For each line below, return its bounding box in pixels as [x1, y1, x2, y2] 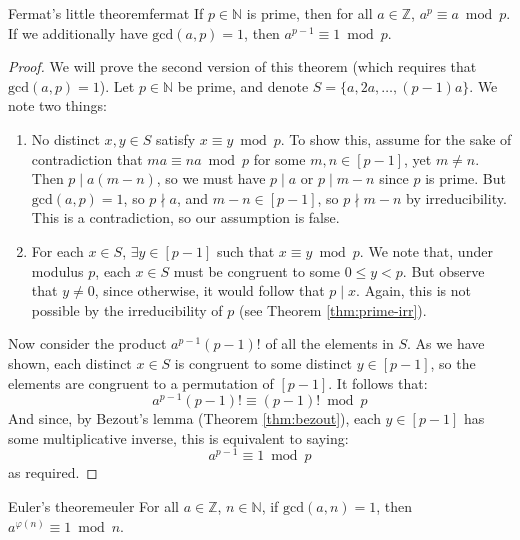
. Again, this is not [356, 280, 471, 301]
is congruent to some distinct [174, 352, 353, 373]
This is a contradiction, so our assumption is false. [31, 207, 340, 228]
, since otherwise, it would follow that [94, 280, 325, 301]
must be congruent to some [173, 260, 340, 281]
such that [216, 240, 275, 261]
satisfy [156, 128, 196, 149]
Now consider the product [8, 333, 167, 354]
